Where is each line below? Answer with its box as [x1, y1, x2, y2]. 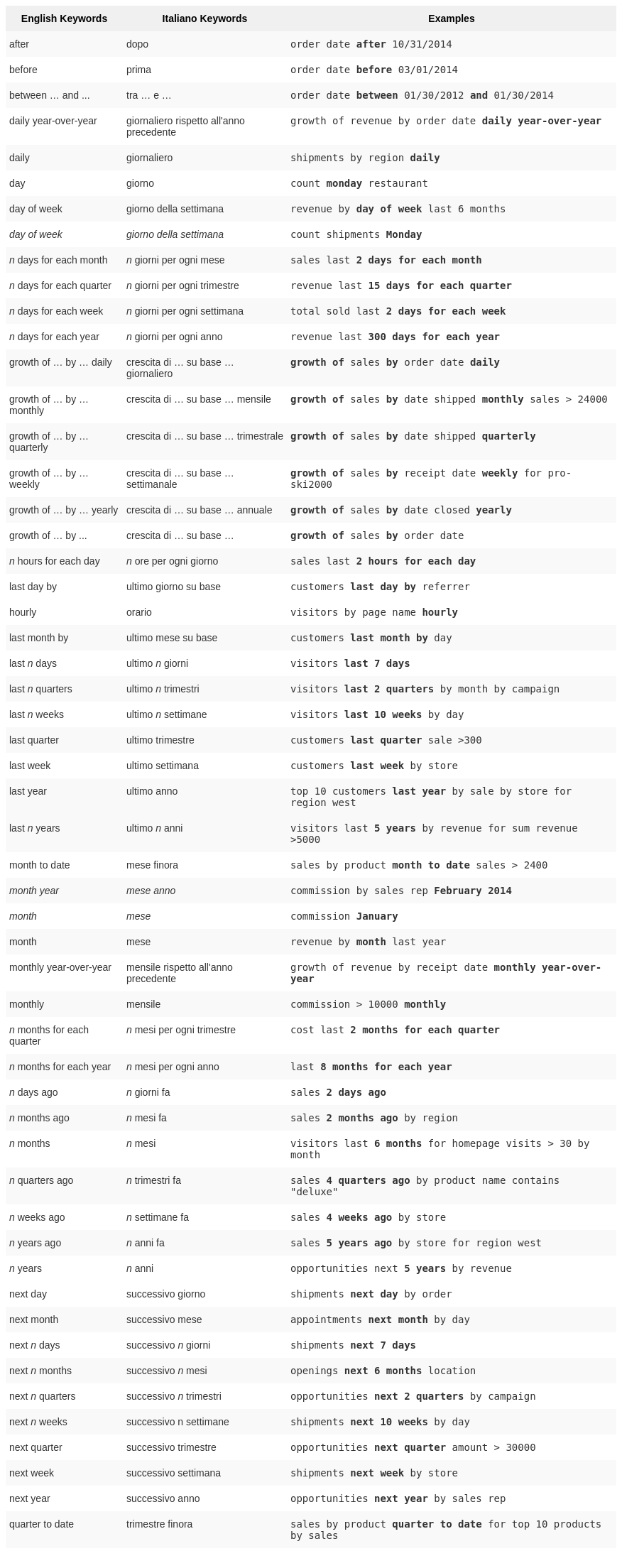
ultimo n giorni [126, 658, 189, 669]
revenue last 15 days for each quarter [290, 280, 512, 291]
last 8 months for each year [290, 1061, 452, 1072]
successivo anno [126, 1493, 200, 1504]
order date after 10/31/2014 [290, 38, 452, 50]
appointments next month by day [290, 1314, 470, 1325]
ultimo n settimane [126, 709, 207, 720]
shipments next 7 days [290, 1339, 416, 1351]
